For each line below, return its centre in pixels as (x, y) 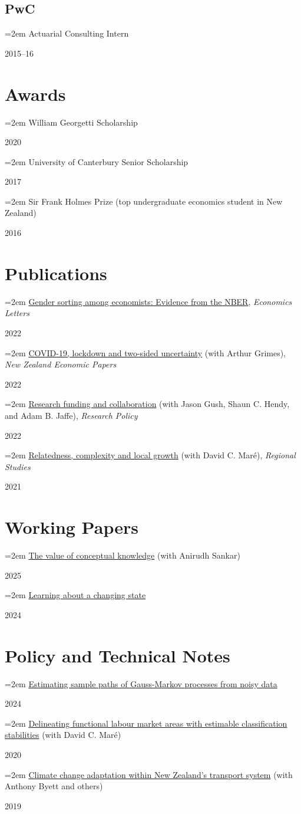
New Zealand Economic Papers (61, 364)
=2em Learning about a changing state (75, 595)
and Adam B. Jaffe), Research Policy (71, 415)
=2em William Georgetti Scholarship (71, 122)
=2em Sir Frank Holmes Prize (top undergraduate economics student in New (144, 201)
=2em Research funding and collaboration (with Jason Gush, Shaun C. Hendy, (147, 404)
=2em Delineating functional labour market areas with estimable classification (146, 723)
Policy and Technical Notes (118, 655)
